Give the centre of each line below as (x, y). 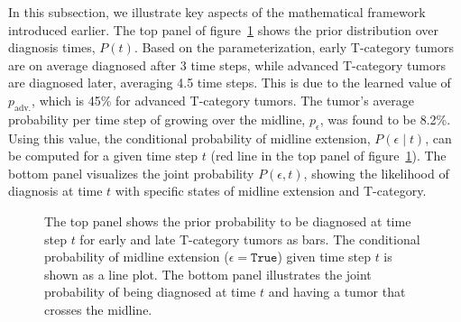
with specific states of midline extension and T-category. (271, 191)
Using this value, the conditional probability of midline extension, (189, 138)
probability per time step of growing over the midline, (157, 119)
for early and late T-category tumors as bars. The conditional (250, 239)
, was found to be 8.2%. (385, 119)
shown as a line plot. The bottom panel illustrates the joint (208, 274)
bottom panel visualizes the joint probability (131, 173)
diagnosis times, (52, 47)
